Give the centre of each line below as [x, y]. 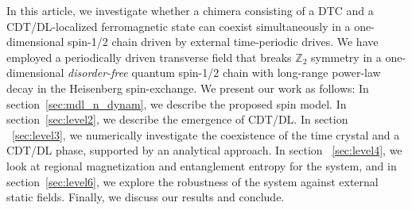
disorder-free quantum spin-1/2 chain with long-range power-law [224, 73]
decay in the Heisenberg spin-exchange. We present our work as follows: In [188, 88]
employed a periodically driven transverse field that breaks [149, 57]
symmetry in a [346, 57]
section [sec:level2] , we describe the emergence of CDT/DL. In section [177, 119]
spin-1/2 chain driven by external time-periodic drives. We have [223, 42]
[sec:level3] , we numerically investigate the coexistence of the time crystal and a [206, 134]
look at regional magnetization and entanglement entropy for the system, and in [202, 165]
